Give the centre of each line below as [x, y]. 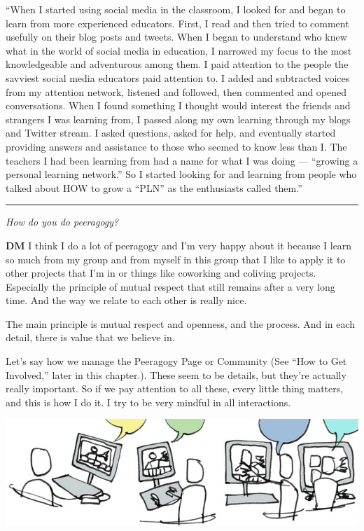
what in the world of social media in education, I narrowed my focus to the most [179, 50]
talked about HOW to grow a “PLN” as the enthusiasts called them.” [154, 187]
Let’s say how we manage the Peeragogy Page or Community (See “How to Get [176, 361]
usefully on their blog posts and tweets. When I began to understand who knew [176, 37]
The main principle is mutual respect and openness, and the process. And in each [181, 323]
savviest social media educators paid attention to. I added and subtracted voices [178, 77]
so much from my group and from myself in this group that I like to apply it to [176, 259]
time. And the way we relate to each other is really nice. [126, 300]
